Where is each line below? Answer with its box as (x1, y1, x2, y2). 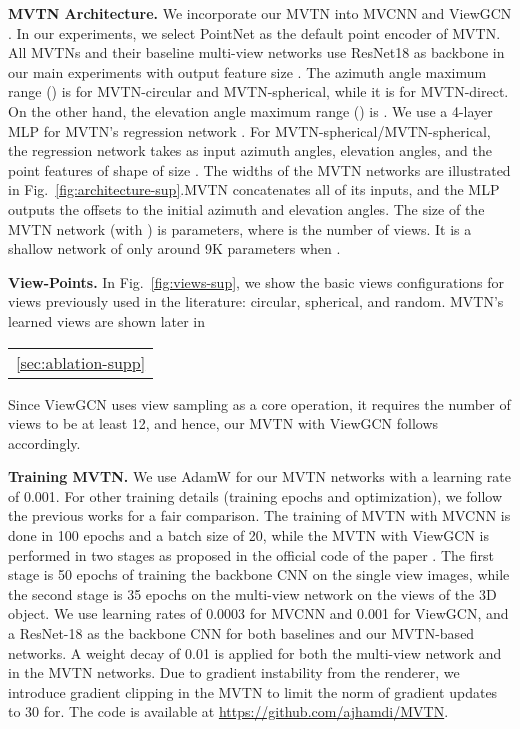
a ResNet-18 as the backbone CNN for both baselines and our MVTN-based (8, 623, 475, 644)
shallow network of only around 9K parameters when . (8, 238, 341, 259)
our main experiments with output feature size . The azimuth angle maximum (8, 61, 487, 82)
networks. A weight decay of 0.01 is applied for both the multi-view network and (8, 642, 502, 663)
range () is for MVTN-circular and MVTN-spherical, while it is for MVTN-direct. (8, 81, 509, 102)
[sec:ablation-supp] (16, 350, 146, 374)
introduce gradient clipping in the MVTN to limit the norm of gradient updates (8, 681, 498, 702)
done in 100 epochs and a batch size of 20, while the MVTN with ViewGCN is (8, 525, 489, 546)
